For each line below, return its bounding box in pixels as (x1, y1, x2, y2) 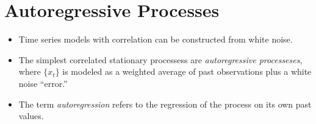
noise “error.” (18, 77, 68, 89)
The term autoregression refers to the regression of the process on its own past (18, 97, 312, 110)
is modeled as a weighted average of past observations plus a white (62, 65, 312, 78)
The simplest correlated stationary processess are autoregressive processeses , (18, 53, 303, 66)
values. (18, 109, 44, 122)
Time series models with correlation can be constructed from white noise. (18, 33, 293, 46)
